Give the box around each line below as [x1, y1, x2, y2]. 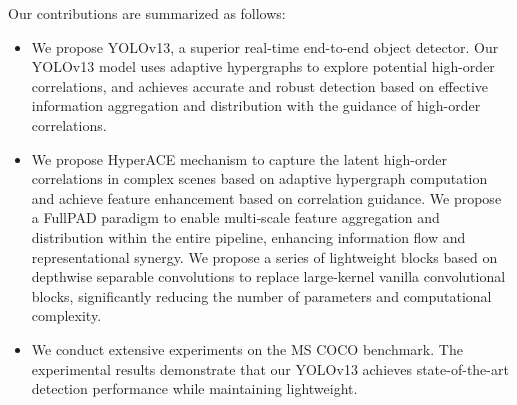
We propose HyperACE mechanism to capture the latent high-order [31, 148, 447, 169]
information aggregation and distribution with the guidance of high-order [31, 95, 481, 116]
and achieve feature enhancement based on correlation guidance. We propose [31, 187, 502, 208]
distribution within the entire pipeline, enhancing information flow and [31, 226, 466, 247]
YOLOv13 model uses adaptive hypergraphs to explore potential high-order [31, 56, 495, 77]
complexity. [31, 305, 102, 326]
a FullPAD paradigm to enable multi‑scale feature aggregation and [31, 207, 440, 228]
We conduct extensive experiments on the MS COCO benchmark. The [31, 338, 463, 359]
